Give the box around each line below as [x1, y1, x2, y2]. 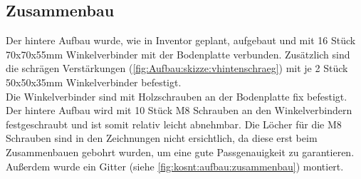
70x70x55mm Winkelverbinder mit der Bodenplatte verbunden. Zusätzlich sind [6, 46, 350, 61]
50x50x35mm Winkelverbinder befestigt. [6, 74, 182, 89]
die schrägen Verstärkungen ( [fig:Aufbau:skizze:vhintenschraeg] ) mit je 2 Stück [6, 61, 348, 76]
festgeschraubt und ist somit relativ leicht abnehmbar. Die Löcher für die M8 [6, 116, 342, 131]
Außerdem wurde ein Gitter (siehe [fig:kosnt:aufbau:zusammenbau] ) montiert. [6, 158, 344, 173]
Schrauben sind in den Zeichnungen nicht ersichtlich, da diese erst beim [6, 131, 318, 145]
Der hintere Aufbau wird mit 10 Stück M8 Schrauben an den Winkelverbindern [6, 103, 352, 118]
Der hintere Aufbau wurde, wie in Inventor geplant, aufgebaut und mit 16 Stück [6, 33, 356, 48]
